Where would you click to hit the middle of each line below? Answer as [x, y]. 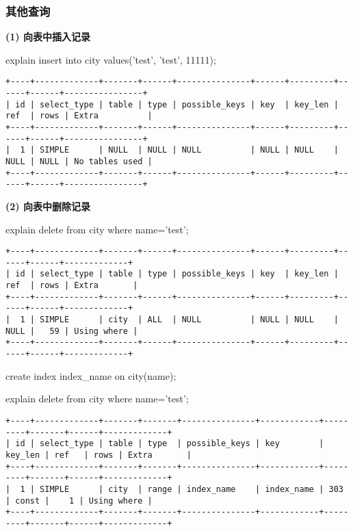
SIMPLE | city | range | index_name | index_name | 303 [192, 489]
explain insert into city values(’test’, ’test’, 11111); [111, 59]
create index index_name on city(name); [91, 375]
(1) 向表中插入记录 [48, 37]
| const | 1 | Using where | [79, 501]
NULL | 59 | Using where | [72, 331]
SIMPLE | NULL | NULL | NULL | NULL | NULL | [189, 150]
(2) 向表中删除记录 [48, 206]
